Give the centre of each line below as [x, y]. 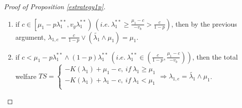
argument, [30, 37]
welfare [26, 76]
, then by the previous [204, 23]
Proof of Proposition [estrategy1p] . [55, 6]
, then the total [215, 56]
